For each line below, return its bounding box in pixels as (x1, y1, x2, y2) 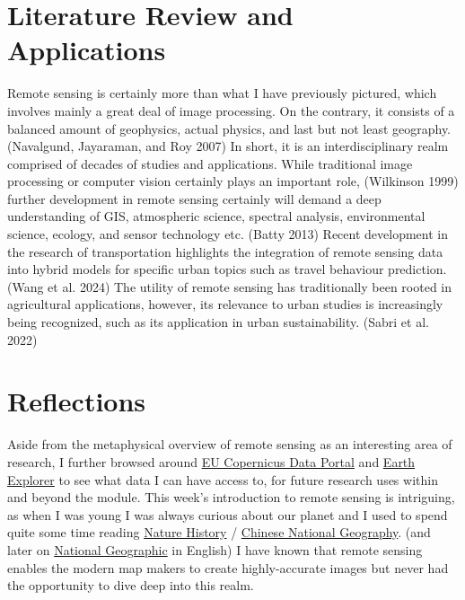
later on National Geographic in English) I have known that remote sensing (7, 540, 423, 559)
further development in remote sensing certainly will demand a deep (7, 189, 382, 207)
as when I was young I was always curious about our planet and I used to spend (7, 505, 448, 524)
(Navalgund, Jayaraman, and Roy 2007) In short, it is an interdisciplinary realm (7, 137, 449, 155)
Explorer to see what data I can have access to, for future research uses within (7, 470, 438, 489)
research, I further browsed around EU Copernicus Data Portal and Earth (7, 452, 416, 471)
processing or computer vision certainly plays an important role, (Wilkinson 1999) (7, 172, 459, 190)
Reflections (7, 383, 146, 419)
